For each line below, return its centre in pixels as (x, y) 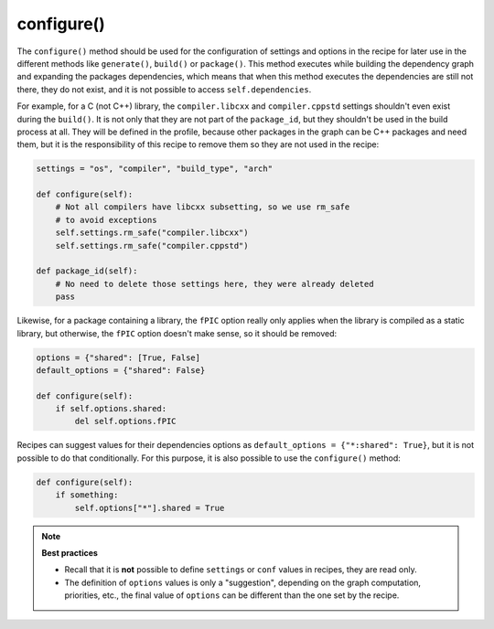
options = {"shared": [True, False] (118, 357)
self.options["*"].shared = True (150, 508)
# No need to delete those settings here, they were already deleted (215, 284)
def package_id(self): (87, 271)
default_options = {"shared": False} (121, 370)
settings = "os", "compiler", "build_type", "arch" (155, 169)
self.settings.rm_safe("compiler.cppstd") (152, 245)
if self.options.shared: (111, 409)
